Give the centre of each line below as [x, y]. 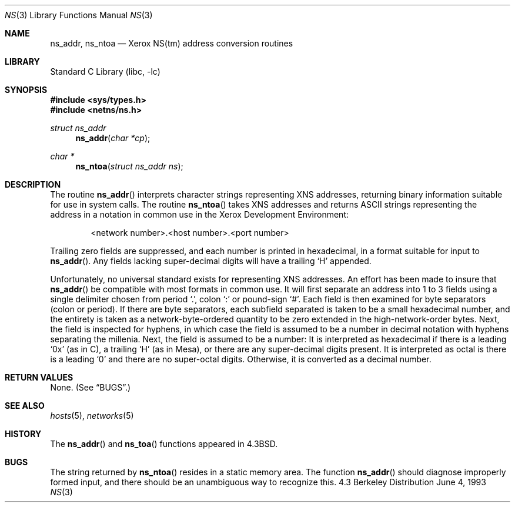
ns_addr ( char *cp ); [113, 138]
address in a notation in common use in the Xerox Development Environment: [199, 214]
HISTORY [23, 434]
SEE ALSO [25, 406]
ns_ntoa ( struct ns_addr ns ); [129, 166]
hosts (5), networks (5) [92, 416]
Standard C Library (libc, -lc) [105, 71]
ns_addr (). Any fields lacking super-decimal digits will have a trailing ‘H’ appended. [211, 261]
